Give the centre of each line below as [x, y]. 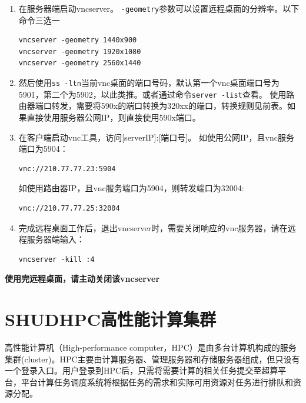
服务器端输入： [56, 239]
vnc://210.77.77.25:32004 [69, 208]
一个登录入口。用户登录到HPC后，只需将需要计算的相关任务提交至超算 [142, 370]
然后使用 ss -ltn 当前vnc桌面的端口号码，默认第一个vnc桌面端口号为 [149, 83]
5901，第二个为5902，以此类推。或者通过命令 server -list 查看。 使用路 [157, 94]
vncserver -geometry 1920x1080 [80, 51]
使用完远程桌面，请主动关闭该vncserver [82, 279]
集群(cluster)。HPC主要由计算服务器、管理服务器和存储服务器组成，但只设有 [152, 359]
